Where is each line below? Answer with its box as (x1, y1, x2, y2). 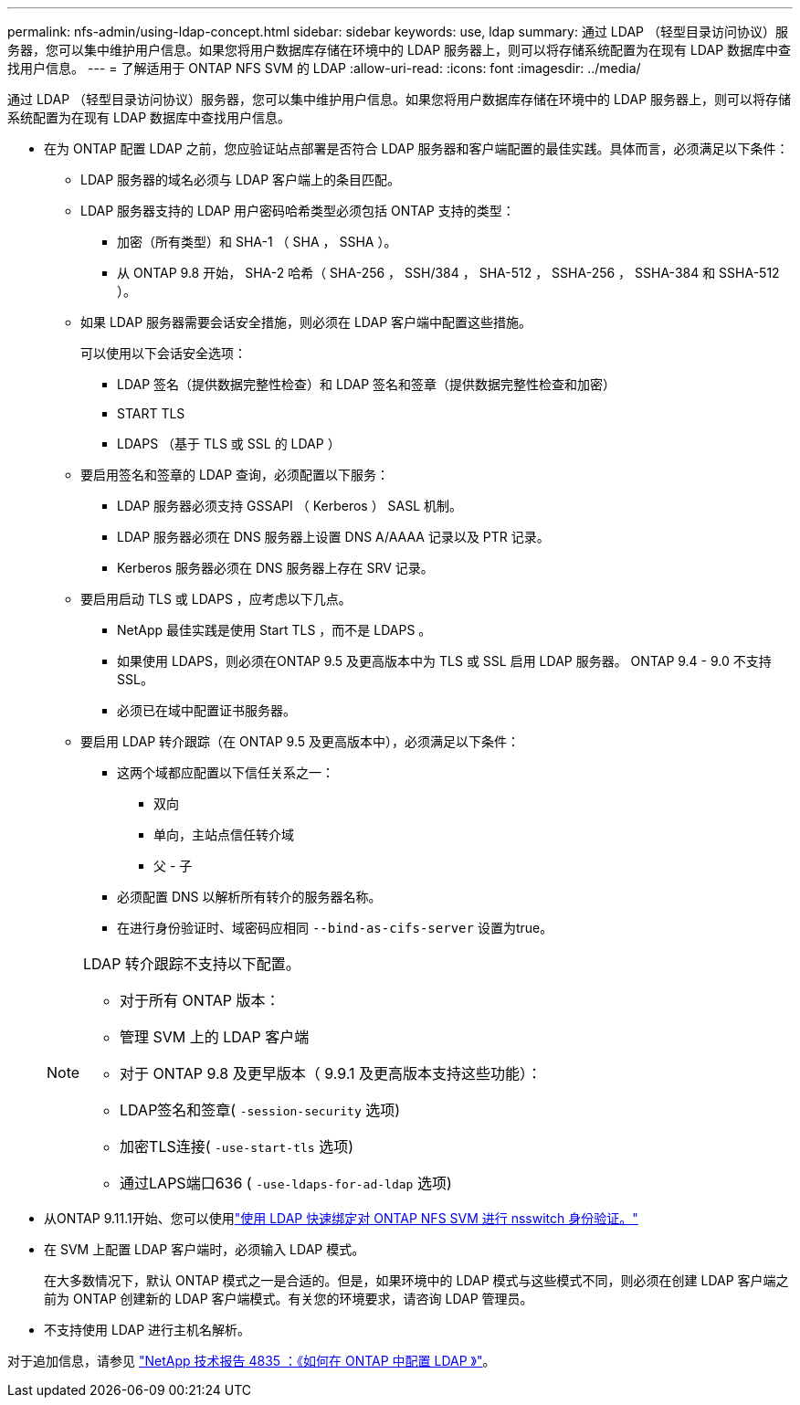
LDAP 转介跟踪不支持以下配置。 (83, 955, 300, 973)
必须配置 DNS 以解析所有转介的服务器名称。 (117, 889, 382, 904)
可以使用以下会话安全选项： (80, 345, 247, 361)
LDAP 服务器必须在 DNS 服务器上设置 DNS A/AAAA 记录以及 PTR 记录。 (117, 529, 550, 544)
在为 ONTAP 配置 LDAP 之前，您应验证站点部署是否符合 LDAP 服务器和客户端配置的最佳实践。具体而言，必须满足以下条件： (44, 141, 789, 156)
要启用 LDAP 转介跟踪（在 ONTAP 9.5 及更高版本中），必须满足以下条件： (80, 734, 520, 749)
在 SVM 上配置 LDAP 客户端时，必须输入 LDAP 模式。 (44, 1241, 365, 1257)
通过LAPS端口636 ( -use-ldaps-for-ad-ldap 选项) (120, 1174, 452, 1192)
